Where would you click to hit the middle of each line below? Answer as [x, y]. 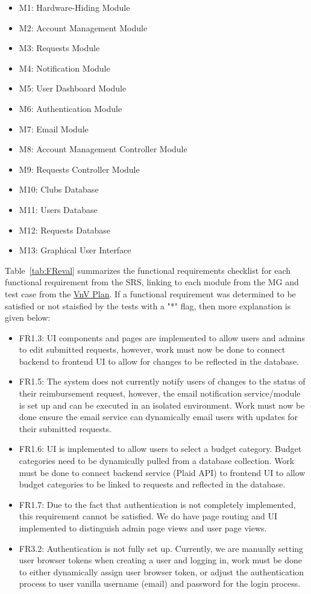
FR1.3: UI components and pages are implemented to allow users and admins [162, 337]
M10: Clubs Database [59, 189]
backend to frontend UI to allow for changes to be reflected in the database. [159, 361]
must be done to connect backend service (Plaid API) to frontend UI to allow [162, 472]
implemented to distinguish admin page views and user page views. [143, 528]
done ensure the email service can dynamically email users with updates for [158, 417]
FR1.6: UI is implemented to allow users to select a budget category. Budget [160, 449]
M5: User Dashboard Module [73, 88]
